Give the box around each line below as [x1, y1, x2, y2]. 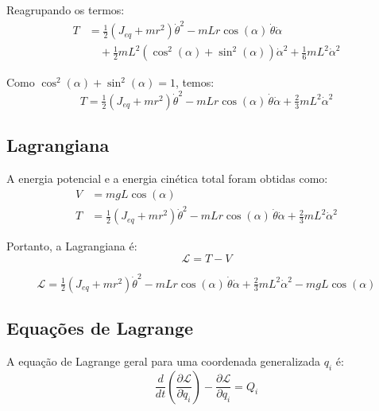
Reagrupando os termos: [6, 2, 125, 17]
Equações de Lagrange [6, 315, 194, 339]
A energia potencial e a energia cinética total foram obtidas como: [6, 169, 328, 186]
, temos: [175, 74, 215, 91]
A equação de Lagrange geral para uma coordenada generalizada [6, 352, 321, 369]
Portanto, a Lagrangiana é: [6, 238, 137, 254]
